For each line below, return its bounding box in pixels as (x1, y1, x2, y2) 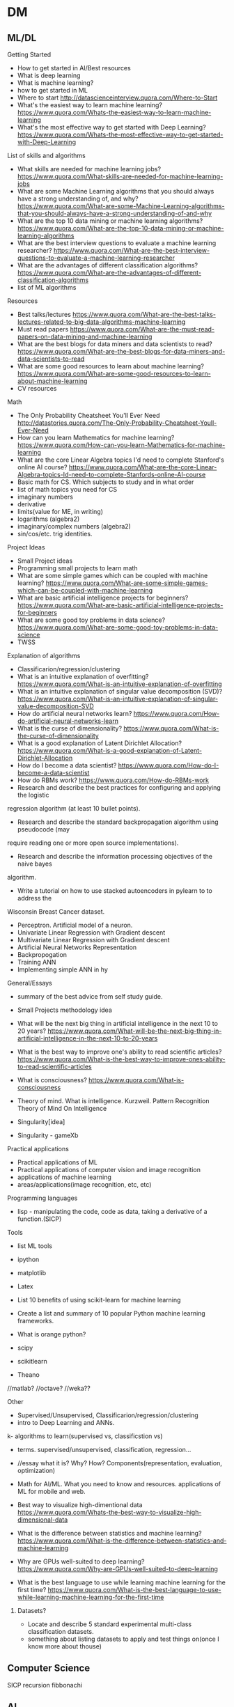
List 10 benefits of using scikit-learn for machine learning (17, 1296, 181, 1304)
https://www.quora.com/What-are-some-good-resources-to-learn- (17, 370, 211, 377)
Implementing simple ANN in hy (17, 965, 108, 974)
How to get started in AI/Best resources (17, 64, 131, 72)
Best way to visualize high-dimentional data (17, 1501, 143, 1509)
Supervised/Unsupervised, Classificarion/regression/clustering (17, 1411, 198, 1419)
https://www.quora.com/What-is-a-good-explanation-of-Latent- (17, 747, 202, 754)
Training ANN (17, 958, 56, 966)
